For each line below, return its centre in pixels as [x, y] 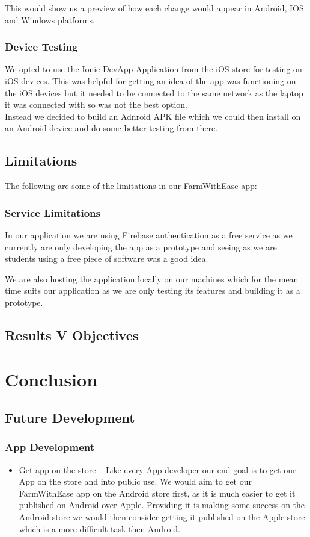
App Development [50, 447]
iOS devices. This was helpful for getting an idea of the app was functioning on [150, 81]
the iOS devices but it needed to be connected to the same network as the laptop [154, 92]
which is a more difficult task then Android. [99, 528]
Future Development [70, 417]
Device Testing [41, 47]
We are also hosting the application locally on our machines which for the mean [152, 278]
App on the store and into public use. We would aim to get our [135, 481]
